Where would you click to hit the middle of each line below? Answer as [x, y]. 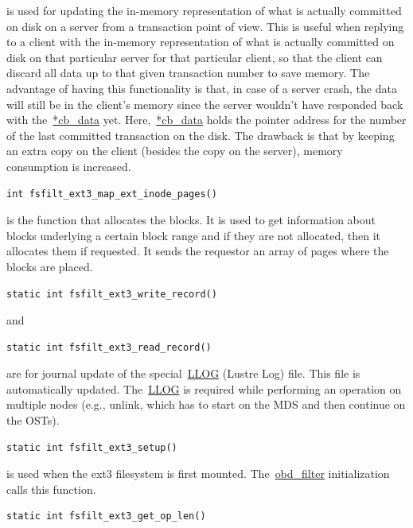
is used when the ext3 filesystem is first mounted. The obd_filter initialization [198, 474]
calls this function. [51, 489]
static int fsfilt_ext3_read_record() [109, 347]
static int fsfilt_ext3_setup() [92, 447]
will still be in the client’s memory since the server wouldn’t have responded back [205, 104]
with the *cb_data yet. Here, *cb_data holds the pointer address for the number [206, 120]
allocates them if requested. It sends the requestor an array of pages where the [198, 251]
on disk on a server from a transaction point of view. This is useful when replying [205, 26]
